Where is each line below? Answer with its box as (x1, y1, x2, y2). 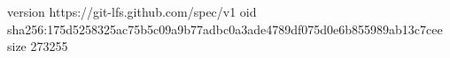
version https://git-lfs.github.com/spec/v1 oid (7, 3, 257, 20)
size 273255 (7, 37, 68, 55)
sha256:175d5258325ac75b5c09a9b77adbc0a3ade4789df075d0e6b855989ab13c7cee (7, 19, 443, 38)
